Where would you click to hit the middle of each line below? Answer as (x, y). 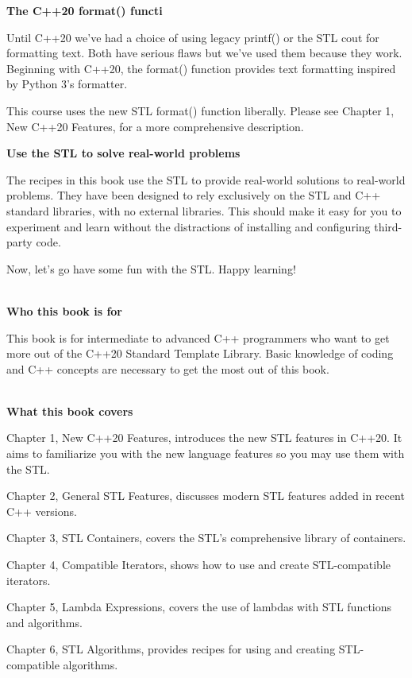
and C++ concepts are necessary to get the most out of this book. (168, 368)
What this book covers (70, 411)
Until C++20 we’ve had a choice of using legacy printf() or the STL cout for (193, 37)
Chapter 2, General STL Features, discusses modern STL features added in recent (206, 496)
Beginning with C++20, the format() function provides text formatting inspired (201, 68)
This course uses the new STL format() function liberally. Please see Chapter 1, (200, 110)
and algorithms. (44, 622)
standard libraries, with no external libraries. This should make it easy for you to (204, 210)
